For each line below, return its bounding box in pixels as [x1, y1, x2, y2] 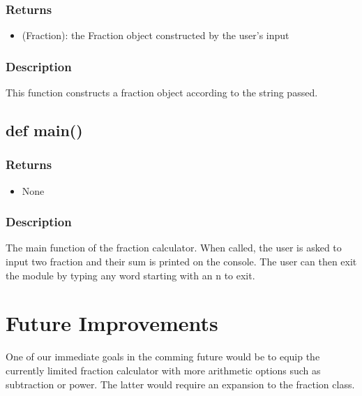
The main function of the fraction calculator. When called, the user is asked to [6, 240, 342, 255]
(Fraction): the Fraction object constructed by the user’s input [22, 28, 289, 43]
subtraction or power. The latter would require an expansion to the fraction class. [6, 376, 355, 391]
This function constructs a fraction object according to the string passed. [6, 85, 318, 100]
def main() [6, 119, 83, 141]
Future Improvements [6, 309, 218, 337]
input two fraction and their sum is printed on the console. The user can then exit [6, 254, 357, 269]
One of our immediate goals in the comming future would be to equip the [6, 349, 320, 364]
